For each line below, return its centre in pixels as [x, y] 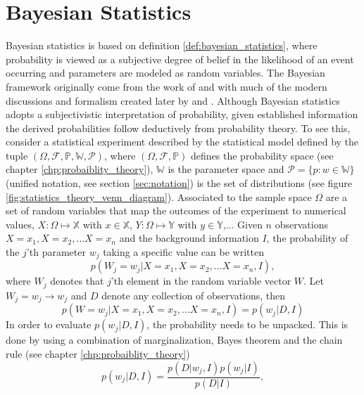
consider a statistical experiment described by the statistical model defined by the [182, 142]
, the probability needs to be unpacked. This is [247, 324]
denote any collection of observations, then [194, 295]
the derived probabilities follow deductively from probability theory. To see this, [178, 128]
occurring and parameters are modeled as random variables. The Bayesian [165, 73]
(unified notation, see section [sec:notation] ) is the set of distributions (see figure [179, 183]
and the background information [189, 238]
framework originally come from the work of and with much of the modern [167, 86]
